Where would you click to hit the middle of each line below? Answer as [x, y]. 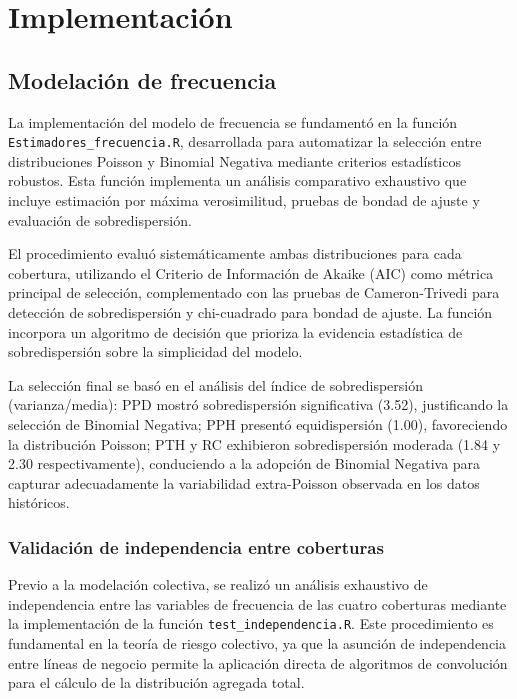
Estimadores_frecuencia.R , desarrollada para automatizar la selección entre [245, 141]
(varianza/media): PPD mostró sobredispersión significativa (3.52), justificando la [258, 404]
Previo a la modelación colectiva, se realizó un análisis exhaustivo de [218, 584]
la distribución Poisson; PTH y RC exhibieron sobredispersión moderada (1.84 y [254, 443]
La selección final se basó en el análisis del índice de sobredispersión [216, 384]
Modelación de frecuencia [142, 79]
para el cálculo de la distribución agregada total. [156, 682]
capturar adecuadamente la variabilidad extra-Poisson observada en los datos [244, 482]
